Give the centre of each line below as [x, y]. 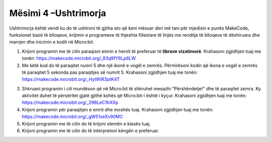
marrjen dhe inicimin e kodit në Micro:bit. [52, 42]
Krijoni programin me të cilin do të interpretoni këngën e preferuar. [91, 131]
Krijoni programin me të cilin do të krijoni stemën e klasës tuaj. [86, 123]
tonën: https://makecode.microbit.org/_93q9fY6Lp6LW [79, 58]
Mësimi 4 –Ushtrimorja [58, 13]
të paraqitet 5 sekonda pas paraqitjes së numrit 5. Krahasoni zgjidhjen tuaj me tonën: [110, 72]
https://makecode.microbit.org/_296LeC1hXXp [70, 102]
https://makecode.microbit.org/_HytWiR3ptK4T [71, 79]
